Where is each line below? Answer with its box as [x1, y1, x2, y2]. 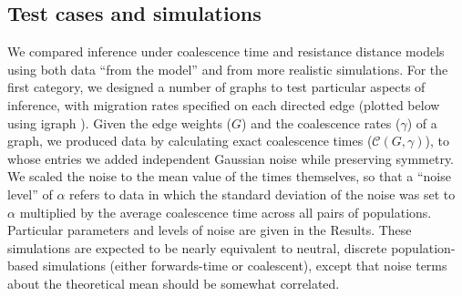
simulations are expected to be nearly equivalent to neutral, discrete [7, 238, 387, 257]
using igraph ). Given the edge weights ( [7, 113, 232, 132]
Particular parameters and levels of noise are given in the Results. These [7, 220, 412, 240]
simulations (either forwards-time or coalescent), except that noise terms [42, 256, 447, 275]
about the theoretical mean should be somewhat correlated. [7, 273, 340, 292]
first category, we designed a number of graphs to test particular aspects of [7, 77, 426, 97]
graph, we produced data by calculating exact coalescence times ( [7, 131, 373, 150]
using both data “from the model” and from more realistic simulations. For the [7, 59, 448, 78]
